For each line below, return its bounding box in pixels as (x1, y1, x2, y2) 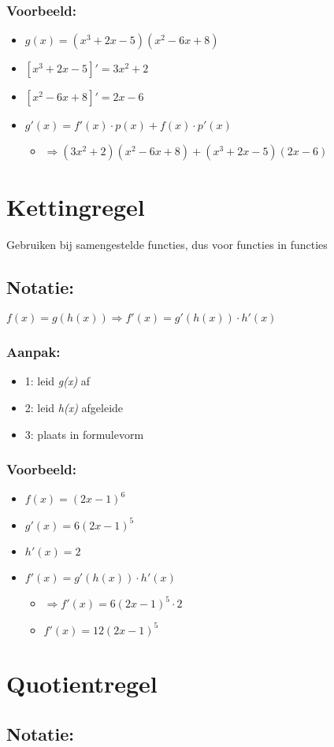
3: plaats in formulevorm (24, 426, 144, 442)
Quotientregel (6, 667, 158, 700)
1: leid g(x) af (24, 373, 91, 389)
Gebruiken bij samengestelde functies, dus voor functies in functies (6, 236, 328, 253)
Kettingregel (6, 191, 145, 223)
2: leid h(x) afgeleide (24, 399, 124, 415)
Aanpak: (6, 342, 61, 362)
